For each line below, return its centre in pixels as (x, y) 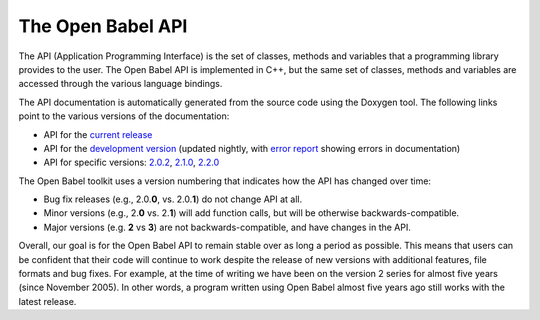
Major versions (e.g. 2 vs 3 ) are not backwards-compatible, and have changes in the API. (227, 227)
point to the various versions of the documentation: (124, 116)
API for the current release (98, 134)
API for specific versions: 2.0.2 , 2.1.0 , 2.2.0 (131, 162)
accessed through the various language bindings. (120, 84)
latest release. (47, 301)
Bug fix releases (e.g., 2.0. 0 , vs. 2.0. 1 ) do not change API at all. (173, 199)
